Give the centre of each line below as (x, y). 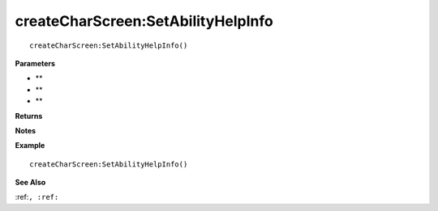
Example (30, 146)
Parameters (35, 63)
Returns (29, 116)
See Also (30, 183)
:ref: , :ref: (37, 197)
